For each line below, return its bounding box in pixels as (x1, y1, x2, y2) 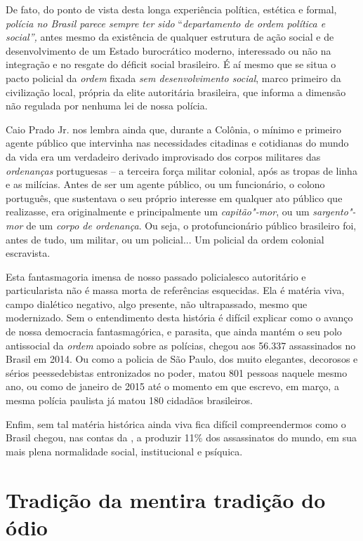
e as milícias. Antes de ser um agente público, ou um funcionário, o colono (6, 177, 325, 192)
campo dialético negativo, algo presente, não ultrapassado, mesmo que (6, 296, 308, 311)
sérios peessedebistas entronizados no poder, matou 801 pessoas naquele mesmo (6, 365, 348, 380)
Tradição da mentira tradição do (6, 485, 326, 514)
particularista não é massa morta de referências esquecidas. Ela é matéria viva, (6, 283, 345, 298)
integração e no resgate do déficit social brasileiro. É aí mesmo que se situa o (6, 57, 336, 72)
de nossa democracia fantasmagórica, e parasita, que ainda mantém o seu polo (6, 324, 342, 339)
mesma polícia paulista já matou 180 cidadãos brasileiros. (6, 393, 253, 408)
